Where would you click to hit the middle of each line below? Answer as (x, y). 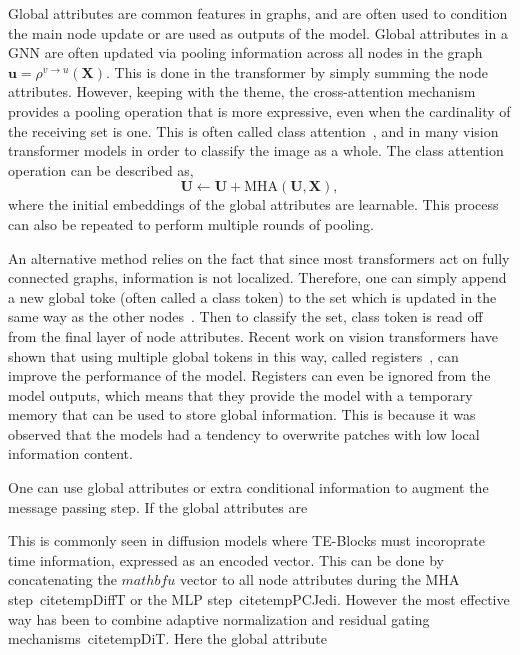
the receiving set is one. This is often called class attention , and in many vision (253, 130)
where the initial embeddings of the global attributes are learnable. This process (253, 204)
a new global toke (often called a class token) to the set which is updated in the (252, 296)
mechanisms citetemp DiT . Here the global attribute (167, 638)
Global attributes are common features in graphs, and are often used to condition (258, 13)
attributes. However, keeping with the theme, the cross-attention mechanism (242, 91)
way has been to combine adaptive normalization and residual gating (219, 618)
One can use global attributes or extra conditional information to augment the (248, 487)
